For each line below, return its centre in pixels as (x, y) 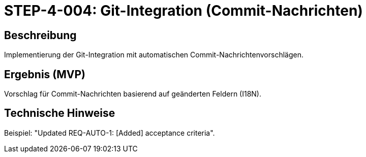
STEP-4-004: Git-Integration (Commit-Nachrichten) (184, 11)
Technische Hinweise (60, 113)
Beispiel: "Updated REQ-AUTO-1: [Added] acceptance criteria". (110, 133)
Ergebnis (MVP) (45, 74)
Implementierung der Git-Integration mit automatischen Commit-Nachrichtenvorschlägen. (154, 55)
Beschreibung (40, 35)
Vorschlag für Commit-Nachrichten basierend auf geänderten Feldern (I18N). (133, 94)
